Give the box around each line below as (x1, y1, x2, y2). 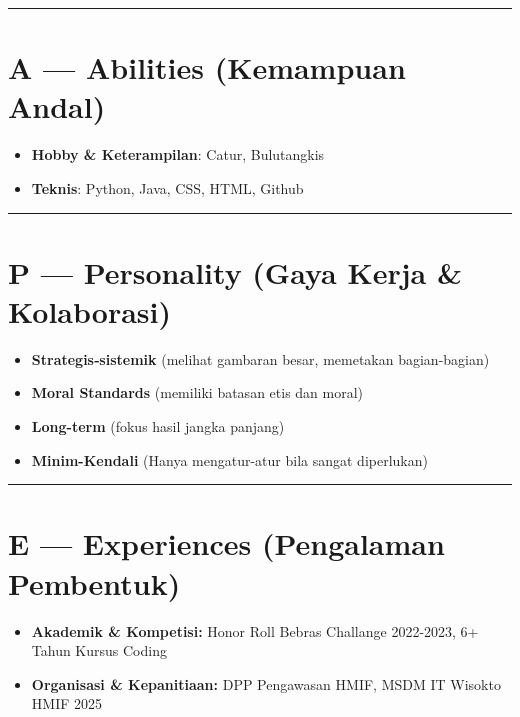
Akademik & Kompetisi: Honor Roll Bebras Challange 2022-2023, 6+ (31, 620, 479, 641)
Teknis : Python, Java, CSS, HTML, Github (31, 177, 304, 198)
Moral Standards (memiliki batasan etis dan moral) (31, 382, 364, 403)
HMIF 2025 (31, 693, 102, 714)
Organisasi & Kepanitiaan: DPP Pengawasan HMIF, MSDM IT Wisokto (31, 673, 501, 694)
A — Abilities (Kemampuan (8, 47, 406, 88)
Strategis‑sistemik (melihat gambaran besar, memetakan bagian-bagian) (31, 348, 490, 369)
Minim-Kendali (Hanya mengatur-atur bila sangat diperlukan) (31, 449, 428, 470)
